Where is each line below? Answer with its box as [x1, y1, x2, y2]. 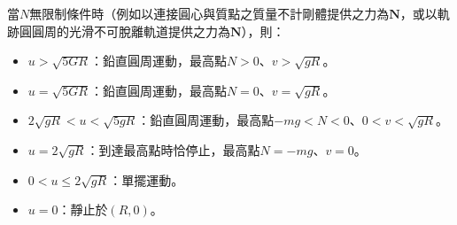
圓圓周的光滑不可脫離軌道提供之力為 [19, 21, 230, 40]
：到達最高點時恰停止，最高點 [86, 140, 260, 159]
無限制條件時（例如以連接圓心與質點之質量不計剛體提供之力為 [29, 4, 390, 22]
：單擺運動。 [109, 170, 184, 189]
